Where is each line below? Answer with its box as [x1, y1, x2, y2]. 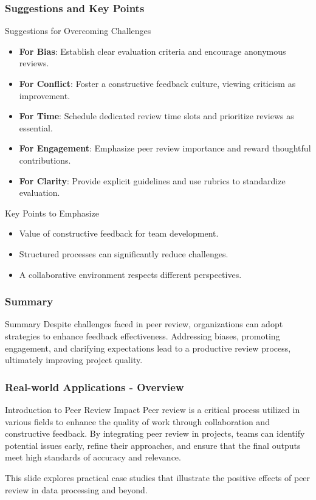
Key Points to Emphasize [5, 206, 99, 219]
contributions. [19, 153, 71, 166]
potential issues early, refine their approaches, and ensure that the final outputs [5, 439, 301, 451]
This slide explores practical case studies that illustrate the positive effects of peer [5, 471, 311, 484]
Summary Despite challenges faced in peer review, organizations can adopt [5, 318, 283, 330]
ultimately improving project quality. [5, 353, 143, 366]
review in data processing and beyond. [5, 483, 148, 496]
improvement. [19, 89, 70, 102]
